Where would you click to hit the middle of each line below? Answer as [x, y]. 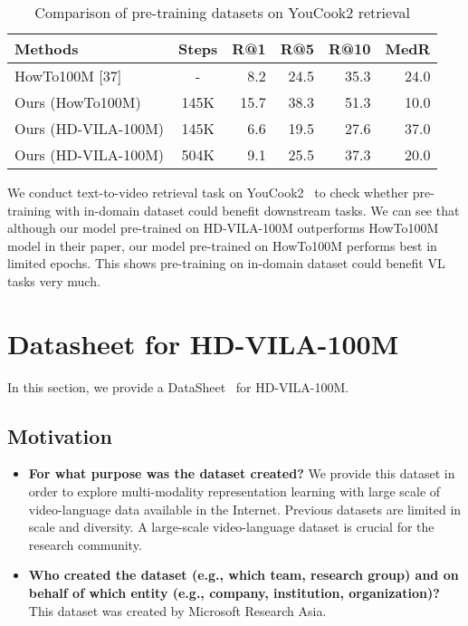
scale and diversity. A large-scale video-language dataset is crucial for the [231, 527]
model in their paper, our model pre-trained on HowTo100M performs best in [222, 245]
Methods [47, 48]
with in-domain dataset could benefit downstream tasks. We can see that [257, 210]
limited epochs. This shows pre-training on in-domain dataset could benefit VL [226, 263]
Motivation [60, 435]
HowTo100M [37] [68, 76]
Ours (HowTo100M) [78, 102]
